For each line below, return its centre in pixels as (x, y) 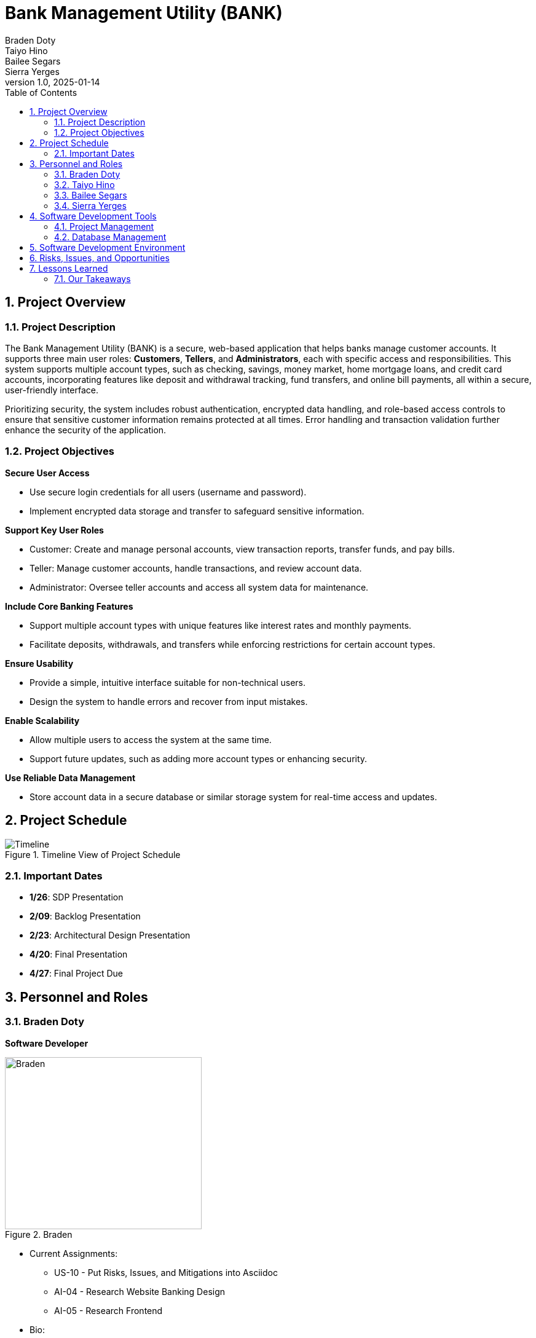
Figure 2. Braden (39, 1234)
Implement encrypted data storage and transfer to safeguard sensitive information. (197, 511)
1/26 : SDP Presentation (77, 897)
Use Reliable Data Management (70, 777)
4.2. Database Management (110, 237)
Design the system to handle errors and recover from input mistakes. (169, 701)
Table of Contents (41, 92)
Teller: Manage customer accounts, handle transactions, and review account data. (196, 568)
